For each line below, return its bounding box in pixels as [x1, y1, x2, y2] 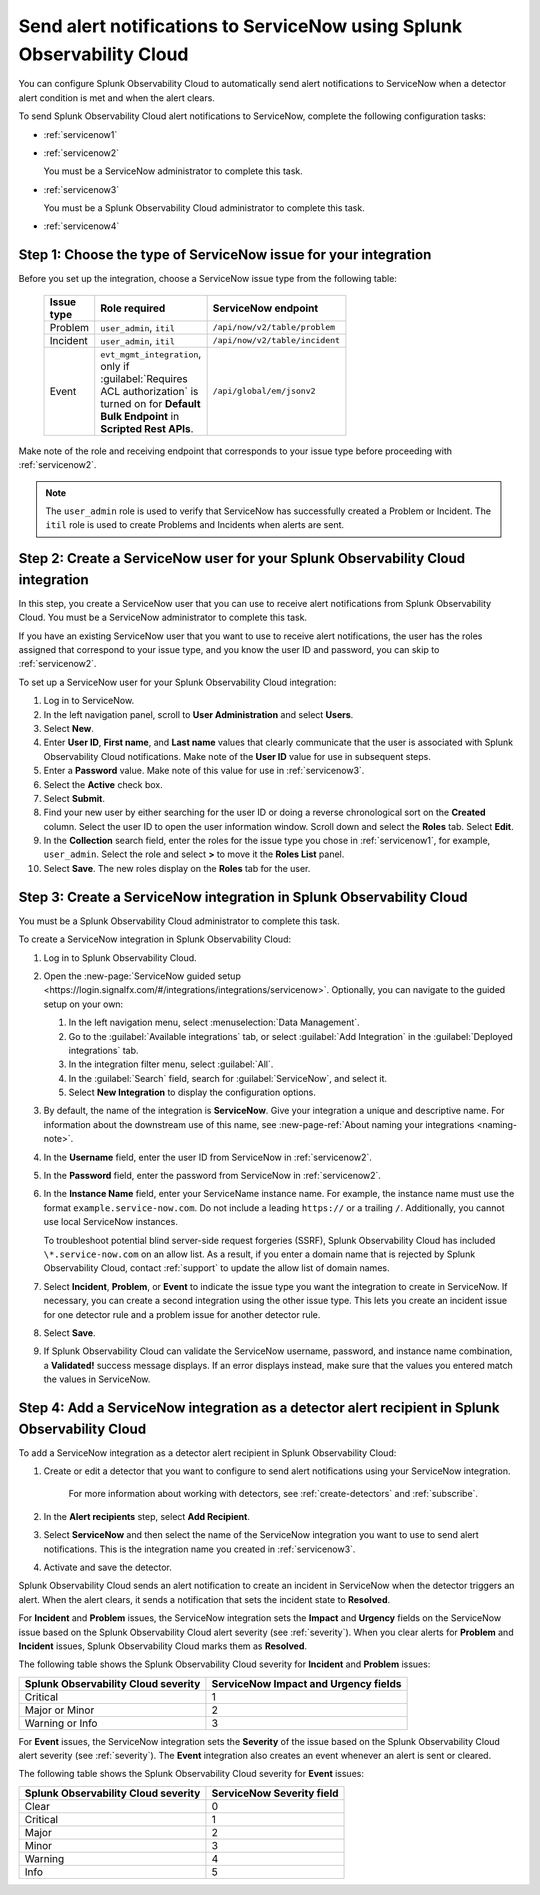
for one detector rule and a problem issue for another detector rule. [43, 1308, 321, 1320]
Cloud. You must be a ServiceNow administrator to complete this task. [18, 611, 308, 624]
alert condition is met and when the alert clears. [18, 91, 215, 104]
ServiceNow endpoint [212, 301, 319, 315]
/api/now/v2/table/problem [212, 322, 336, 333]
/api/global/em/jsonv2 [212, 386, 316, 397]
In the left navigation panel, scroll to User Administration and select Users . [43, 708, 354, 720]
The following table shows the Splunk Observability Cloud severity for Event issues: [18, 1768, 365, 1780]
